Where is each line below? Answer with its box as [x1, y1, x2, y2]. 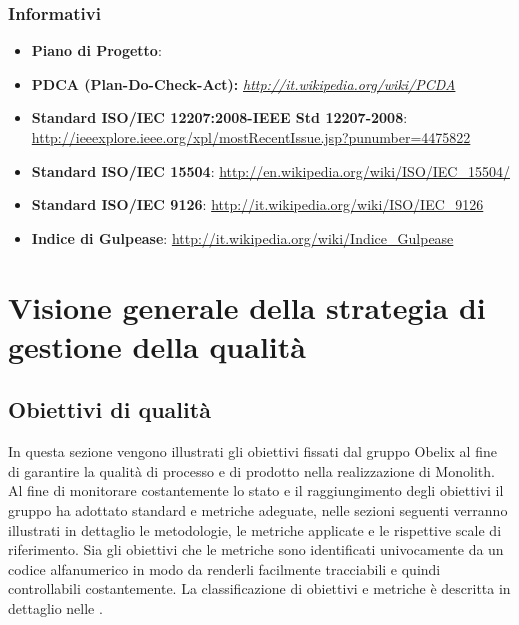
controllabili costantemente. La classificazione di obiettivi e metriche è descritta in [8, 578, 511, 599]
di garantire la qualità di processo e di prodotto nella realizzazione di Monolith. [8, 460, 495, 481]
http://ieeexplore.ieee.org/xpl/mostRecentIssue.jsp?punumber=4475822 [31, 127, 471, 147]
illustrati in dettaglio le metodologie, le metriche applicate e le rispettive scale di [8, 519, 502, 540]
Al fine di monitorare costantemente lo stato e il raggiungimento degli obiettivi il [8, 480, 504, 501]
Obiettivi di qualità [8, 394, 211, 425]
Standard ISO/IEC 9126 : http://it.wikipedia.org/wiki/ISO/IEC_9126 [31, 194, 484, 215]
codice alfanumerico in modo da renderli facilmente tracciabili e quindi [8, 558, 441, 579]
